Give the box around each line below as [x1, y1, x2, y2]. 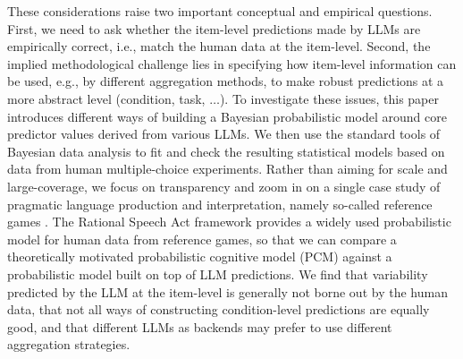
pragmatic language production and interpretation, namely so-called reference [7, 194, 433, 213]
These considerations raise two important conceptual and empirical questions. [7, 2, 433, 20]
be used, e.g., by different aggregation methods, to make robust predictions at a [7, 72, 444, 90]
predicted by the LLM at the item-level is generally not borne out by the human [7, 282, 448, 301]
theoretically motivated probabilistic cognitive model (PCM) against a [7, 247, 392, 266]
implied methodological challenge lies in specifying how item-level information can [7, 54, 457, 73]
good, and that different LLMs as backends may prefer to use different [7, 317, 392, 336]
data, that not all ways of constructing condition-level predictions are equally [7, 300, 430, 319]
